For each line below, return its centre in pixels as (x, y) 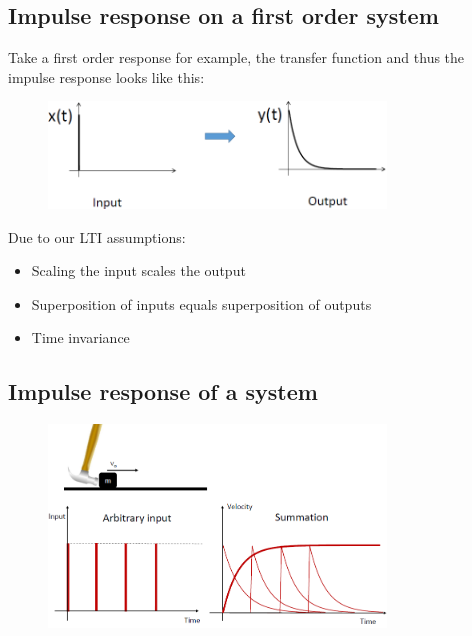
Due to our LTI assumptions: (97, 236)
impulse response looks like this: (106, 76)
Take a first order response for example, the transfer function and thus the (236, 57)
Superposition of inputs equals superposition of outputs (201, 303)
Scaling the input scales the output (138, 270)
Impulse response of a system (163, 391)
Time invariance (80, 337)
